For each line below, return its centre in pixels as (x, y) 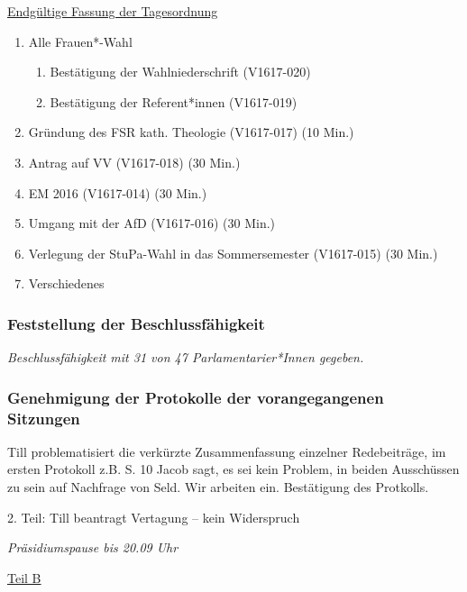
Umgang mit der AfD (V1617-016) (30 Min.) (152, 223)
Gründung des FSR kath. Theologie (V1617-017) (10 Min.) (191, 132)
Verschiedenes (66, 283)
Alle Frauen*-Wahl (80, 41)
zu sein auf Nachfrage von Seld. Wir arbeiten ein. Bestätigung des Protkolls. (218, 487)
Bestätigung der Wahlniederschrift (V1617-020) (180, 72)
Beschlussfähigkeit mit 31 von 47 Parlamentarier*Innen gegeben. (186, 357)
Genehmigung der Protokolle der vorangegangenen (196, 397)
